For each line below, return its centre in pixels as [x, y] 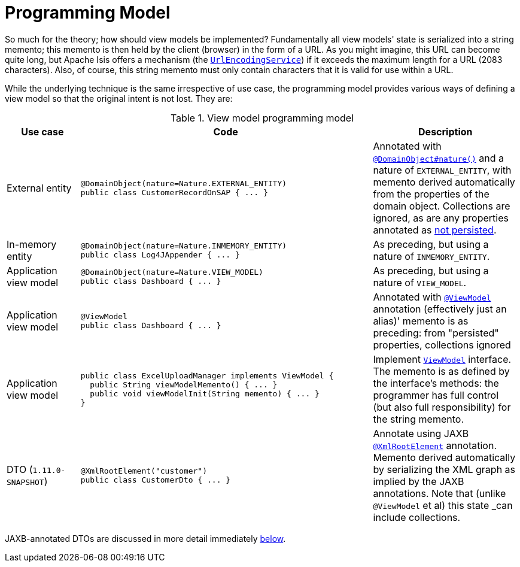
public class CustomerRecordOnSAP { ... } [174, 192]
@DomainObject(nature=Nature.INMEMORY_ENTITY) [184, 245]
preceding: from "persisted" [436, 333]
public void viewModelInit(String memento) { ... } [205, 393]
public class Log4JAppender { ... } [160, 254]
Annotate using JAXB [421, 433]
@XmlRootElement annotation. [435, 445]
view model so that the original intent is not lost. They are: [119, 98]
